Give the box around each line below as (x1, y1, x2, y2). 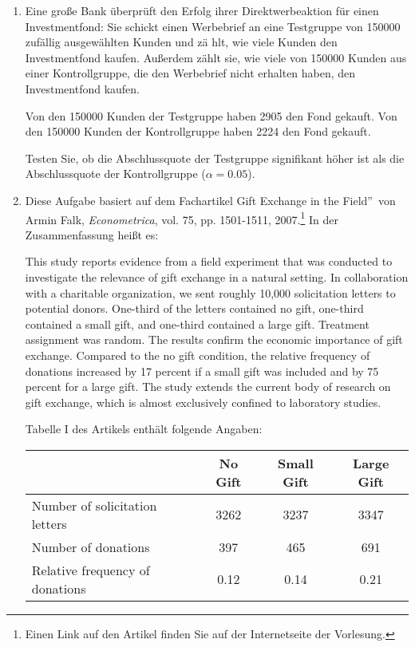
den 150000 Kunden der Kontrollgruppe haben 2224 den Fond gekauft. (25, 123, 371, 140)
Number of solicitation (31, 495, 157, 515)
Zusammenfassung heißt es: (25, 226, 159, 243)
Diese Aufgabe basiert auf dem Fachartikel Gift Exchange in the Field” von (25, 191, 396, 208)
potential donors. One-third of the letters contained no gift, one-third (25, 300, 364, 317)
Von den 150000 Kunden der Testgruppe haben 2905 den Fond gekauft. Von (25, 107, 397, 124)
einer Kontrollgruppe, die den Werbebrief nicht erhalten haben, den (25, 65, 356, 81)
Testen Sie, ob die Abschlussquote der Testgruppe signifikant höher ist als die (25, 149, 405, 166)
